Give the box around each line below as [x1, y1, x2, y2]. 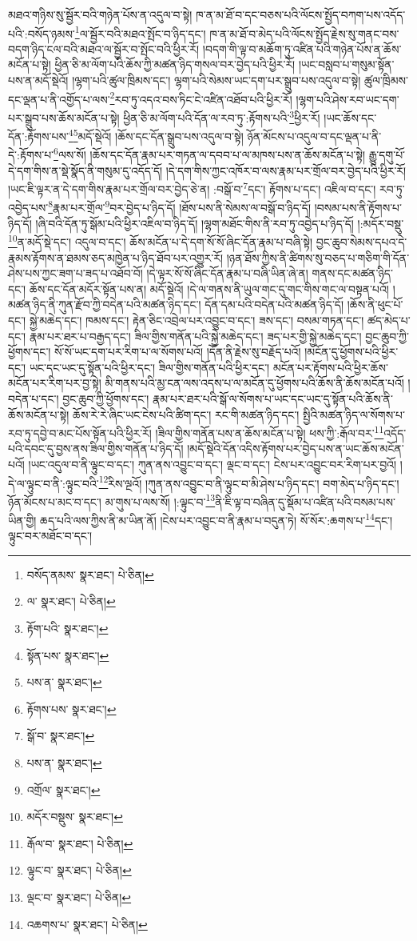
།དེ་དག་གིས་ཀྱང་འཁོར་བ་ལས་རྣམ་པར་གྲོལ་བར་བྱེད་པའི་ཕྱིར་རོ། [165, 162, 407, 178]
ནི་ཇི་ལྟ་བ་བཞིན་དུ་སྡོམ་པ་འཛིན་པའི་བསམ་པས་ [215, 493, 395, 510]
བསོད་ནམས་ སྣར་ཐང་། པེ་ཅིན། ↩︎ [26, 566, 154, 583]
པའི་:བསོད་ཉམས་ [8, 25, 75, 42]
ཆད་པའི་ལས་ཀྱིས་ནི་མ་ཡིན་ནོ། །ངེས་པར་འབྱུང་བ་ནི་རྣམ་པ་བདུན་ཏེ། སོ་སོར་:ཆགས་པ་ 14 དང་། [40, 510, 393, 528]
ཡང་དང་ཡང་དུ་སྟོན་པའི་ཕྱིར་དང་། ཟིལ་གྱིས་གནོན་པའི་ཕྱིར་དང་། [29, 358, 270, 375]
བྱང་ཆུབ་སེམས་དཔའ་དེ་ [316, 233, 407, 250]
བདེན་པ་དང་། [8, 390, 59, 406]
